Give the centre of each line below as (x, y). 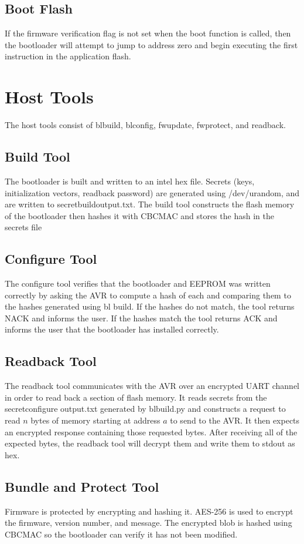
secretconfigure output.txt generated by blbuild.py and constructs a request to (145, 409)
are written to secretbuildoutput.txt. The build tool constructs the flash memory (150, 204)
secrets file (23, 227)
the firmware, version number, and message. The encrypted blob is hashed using (148, 523)
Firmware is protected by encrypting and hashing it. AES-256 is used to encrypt (149, 511)
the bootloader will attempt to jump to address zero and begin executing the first (151, 44)
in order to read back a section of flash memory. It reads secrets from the (136, 397)
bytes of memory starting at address (95, 420)
